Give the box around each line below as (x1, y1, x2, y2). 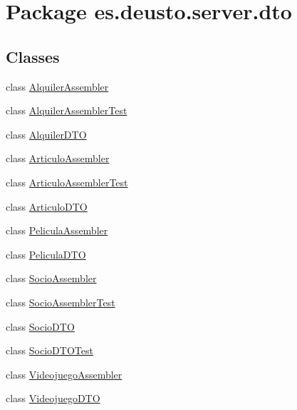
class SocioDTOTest (6, 343, 93, 358)
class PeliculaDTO (6, 246, 86, 261)
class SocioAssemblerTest (6, 294, 115, 309)
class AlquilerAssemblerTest (6, 103, 127, 118)
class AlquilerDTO (6, 126, 87, 141)
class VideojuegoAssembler (6, 366, 123, 381)
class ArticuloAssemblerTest (6, 174, 128, 189)
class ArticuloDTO (6, 199, 88, 214)
